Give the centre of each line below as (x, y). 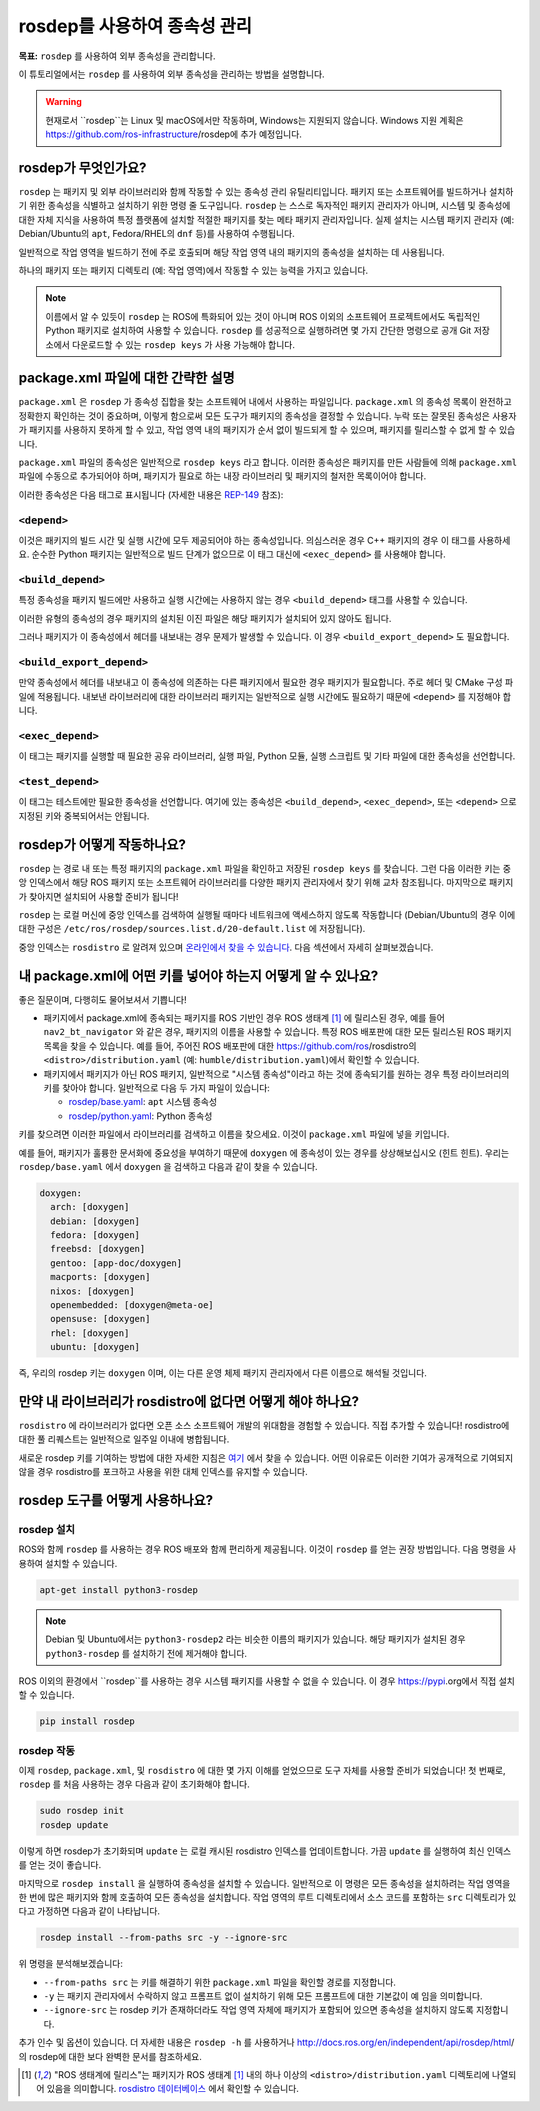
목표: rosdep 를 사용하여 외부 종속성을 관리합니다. (117, 56)
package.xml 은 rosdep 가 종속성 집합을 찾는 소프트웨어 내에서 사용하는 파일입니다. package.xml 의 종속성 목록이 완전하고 (265, 402)
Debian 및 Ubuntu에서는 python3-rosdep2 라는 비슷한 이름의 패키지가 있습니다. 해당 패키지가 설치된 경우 (255, 1639)
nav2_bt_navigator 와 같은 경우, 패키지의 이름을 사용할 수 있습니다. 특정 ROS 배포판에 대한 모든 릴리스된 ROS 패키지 (277, 1032)
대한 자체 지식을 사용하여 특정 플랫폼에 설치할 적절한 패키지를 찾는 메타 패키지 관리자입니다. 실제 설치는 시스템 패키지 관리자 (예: (266, 219)
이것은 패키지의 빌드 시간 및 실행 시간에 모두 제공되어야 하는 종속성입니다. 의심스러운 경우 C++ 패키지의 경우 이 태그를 (247, 540)
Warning (63, 102)
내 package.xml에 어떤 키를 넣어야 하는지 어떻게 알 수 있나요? (198, 975)
